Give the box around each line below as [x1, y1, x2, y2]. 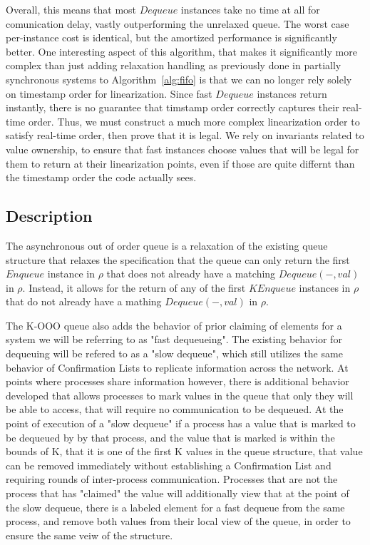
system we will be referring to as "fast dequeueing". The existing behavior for [6, 332, 342, 347]
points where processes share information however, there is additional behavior [6, 374, 349, 389]
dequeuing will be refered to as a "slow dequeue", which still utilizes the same [6, 346, 343, 361]
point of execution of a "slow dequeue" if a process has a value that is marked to [6, 416, 356, 431]
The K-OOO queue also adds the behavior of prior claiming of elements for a [6, 317, 342, 332]
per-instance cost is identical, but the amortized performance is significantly [6, 30, 337, 45]
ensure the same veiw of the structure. [6, 527, 173, 542]
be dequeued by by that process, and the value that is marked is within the [6, 429, 335, 444]
